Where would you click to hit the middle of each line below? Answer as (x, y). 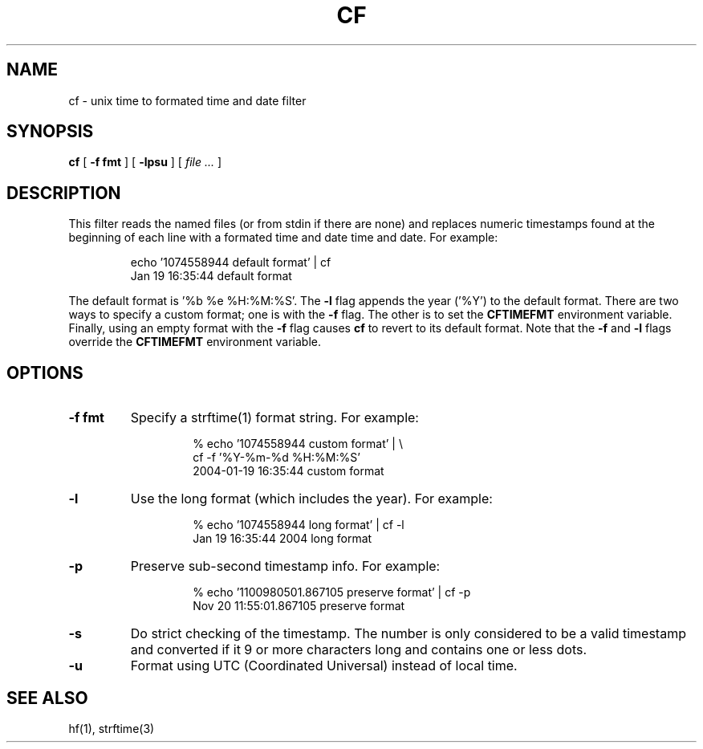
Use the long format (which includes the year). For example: (311, 499)
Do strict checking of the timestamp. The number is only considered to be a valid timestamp (408, 634)
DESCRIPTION (64, 193)
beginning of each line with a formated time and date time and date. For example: (283, 238)
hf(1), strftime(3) (112, 728)
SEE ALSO (47, 698)
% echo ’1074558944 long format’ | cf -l (299, 525)
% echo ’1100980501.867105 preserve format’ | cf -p (332, 592)
